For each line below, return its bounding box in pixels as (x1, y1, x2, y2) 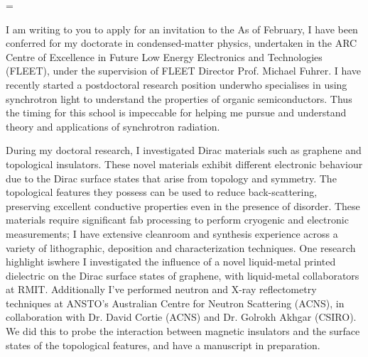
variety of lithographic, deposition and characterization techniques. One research (6, 240, 356, 255)
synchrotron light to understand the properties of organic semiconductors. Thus (6, 91, 352, 106)
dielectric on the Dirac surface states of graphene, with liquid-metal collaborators (6, 268, 359, 282)
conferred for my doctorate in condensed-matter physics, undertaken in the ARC (6, 35, 357, 50)
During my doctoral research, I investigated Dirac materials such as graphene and (6, 143, 362, 158)
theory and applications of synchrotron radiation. (6, 119, 220, 133)
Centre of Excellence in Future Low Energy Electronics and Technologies (6, 49, 323, 64)
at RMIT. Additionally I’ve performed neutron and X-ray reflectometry (6, 282, 317, 297)
